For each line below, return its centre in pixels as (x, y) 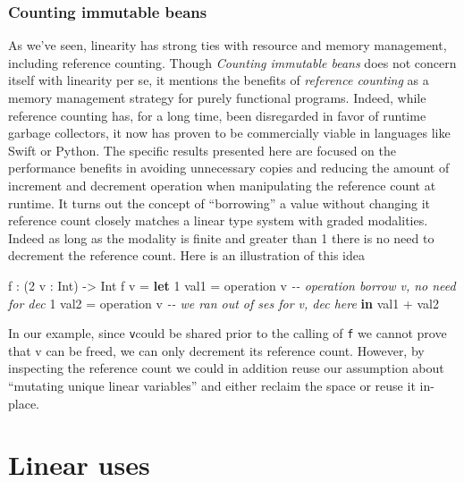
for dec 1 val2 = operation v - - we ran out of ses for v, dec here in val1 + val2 (224, 303)
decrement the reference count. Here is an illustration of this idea (187, 255)
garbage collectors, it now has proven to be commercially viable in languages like (229, 133)
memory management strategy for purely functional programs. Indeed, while (217, 97)
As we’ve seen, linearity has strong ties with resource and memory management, (228, 45)
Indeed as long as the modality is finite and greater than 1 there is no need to (221, 237)
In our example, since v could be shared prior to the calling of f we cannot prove (228, 333)
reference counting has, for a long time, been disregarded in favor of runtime (217, 115)
